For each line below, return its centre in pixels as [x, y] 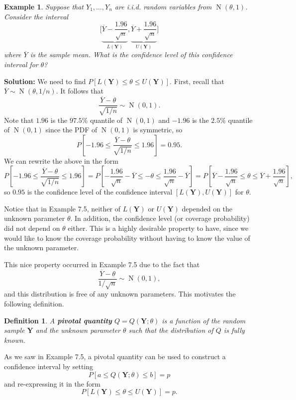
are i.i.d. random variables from [163, 6]
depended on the [207, 208]
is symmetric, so [158, 130]
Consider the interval [36, 16]
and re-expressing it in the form [52, 383]
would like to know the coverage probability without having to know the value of [127, 238]
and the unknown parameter [78, 330]
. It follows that [80, 91]
